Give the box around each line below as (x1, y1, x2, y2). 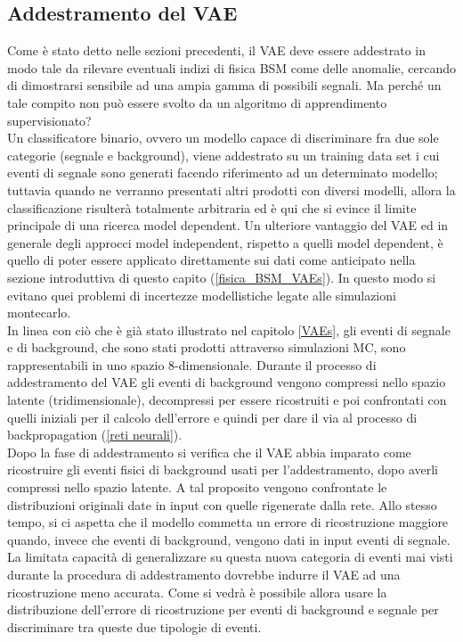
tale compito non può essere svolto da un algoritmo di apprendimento (7, 93, 387, 111)
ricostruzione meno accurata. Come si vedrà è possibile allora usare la (7, 582, 387, 601)
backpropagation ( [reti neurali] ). (7, 425, 183, 444)
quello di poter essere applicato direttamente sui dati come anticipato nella (7, 251, 416, 269)
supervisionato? (7, 111, 92, 129)
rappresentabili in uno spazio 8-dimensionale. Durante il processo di (7, 355, 377, 374)
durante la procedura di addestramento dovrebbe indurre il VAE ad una (7, 565, 401, 584)
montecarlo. (7, 303, 71, 322)
